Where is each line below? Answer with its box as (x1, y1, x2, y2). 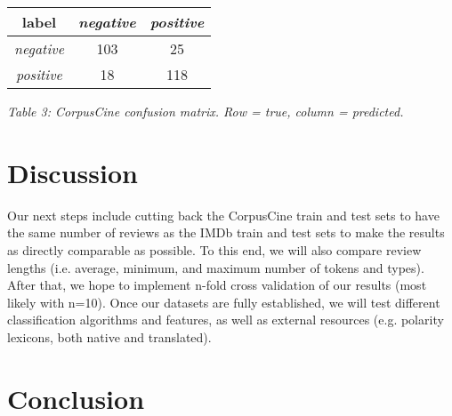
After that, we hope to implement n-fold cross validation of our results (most (7, 276, 427, 294)
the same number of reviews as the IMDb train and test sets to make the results (7, 223, 445, 242)
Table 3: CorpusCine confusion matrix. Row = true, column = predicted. (7, 102, 404, 120)
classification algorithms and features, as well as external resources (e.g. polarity (7, 310, 444, 329)
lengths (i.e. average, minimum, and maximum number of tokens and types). (7, 258, 424, 276)
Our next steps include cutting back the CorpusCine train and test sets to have (7, 205, 440, 224)
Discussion (7, 154, 138, 190)
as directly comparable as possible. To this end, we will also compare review (7, 240, 422, 259)
